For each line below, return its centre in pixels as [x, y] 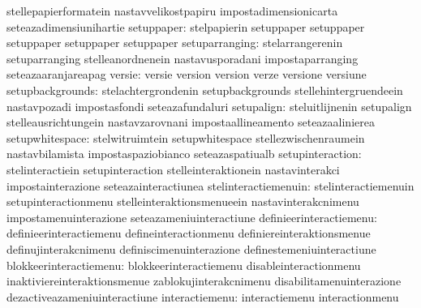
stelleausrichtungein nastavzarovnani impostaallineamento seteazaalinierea [191, 122]
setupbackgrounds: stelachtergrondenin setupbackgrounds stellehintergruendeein [205, 90]
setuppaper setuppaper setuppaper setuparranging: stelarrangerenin [175, 43]
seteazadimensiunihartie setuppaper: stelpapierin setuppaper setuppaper [186, 26]
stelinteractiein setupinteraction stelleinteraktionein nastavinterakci [173, 169]
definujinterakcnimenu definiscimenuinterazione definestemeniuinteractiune [191, 248]
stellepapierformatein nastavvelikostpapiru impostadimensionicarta [172, 11]
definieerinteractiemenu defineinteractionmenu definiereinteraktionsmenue [189, 233]
